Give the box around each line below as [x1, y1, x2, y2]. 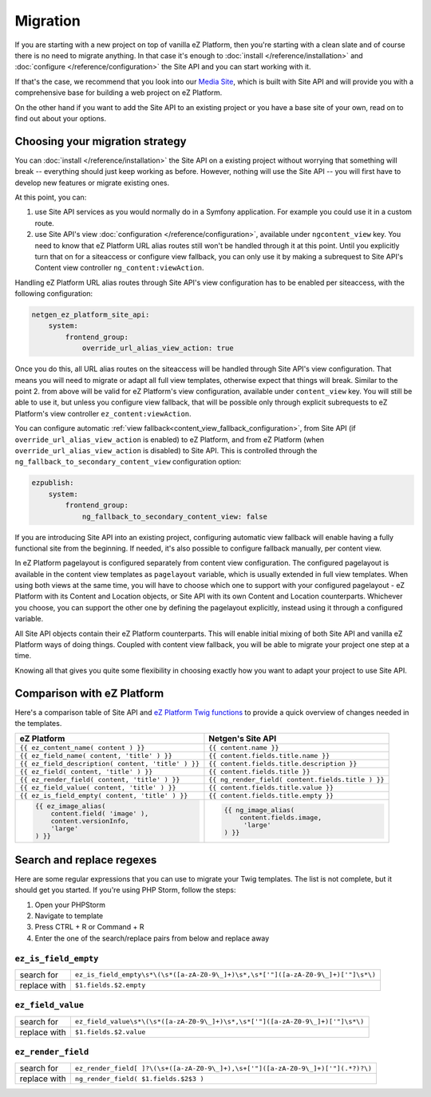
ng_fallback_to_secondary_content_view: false [81, 511, 267, 521]
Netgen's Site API [208, 733, 277, 744]
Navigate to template [34, 910, 104, 921]
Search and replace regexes [14, 853, 157, 866]
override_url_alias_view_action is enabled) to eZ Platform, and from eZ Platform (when [14, 435, 325, 444]
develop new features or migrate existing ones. [14, 178, 170, 187]
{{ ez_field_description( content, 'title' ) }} [19, 760, 200, 768]
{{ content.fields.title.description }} [208, 760, 358, 768]
